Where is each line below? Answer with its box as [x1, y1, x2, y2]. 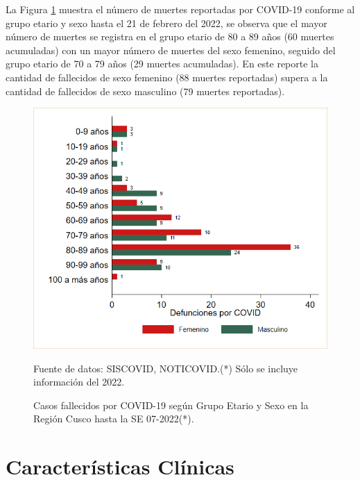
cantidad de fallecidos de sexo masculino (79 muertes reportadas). [6, 83, 285, 98]
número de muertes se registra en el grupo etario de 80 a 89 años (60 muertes [6, 29, 334, 44]
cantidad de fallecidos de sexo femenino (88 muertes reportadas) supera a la [6, 69, 328, 84]
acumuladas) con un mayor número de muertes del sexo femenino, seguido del [6, 42, 336, 57]
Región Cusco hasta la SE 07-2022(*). [33, 411, 194, 426]
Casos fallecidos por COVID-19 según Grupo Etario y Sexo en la [33, 397, 309, 412]
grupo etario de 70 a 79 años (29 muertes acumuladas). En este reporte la [6, 56, 318, 71]
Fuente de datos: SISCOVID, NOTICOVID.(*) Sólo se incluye [33, 361, 298, 375]
